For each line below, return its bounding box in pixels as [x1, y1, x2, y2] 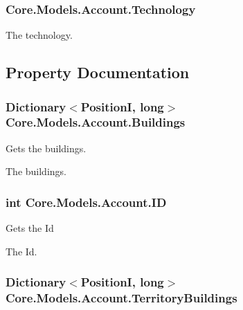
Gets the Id [6, 221, 54, 235]
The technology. [6, 28, 73, 42]
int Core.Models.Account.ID [6, 193, 167, 210]
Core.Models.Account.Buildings [6, 113, 186, 131]
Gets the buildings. [6, 140, 87, 155]
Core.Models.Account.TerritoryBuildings [6, 289, 237, 307]
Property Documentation [6, 62, 190, 83]
